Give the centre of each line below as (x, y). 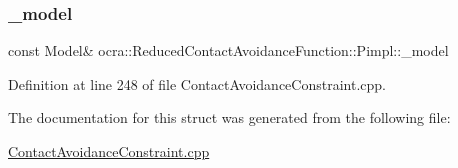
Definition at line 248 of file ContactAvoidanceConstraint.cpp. (197, 83)
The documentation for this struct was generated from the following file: (229, 117)
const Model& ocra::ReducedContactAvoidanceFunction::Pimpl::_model (228, 50)
